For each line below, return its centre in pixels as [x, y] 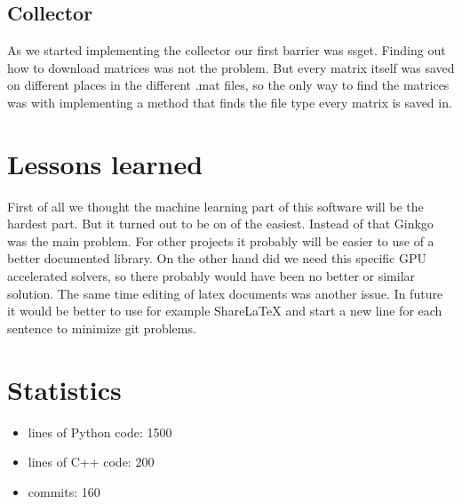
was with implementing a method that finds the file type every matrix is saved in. [230, 102]
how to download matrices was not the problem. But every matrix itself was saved [231, 67]
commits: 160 [64, 491]
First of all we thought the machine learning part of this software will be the [215, 206]
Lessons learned [105, 163]
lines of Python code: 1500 [100, 432]
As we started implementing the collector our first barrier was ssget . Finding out [227, 50]
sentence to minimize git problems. [102, 328]
